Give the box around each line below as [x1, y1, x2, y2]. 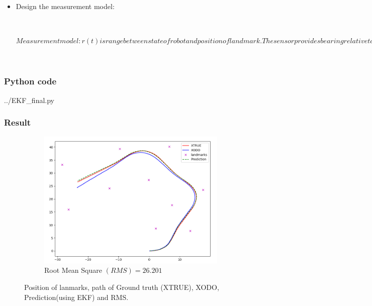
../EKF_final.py [4, 94, 54, 105]
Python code [4, 75, 57, 87]
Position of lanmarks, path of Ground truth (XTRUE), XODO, [24, 281, 219, 292]
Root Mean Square [44, 265, 102, 275]
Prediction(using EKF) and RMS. [24, 291, 129, 302]
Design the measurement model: [16, 1, 115, 11]
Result [4, 116, 31, 129]
